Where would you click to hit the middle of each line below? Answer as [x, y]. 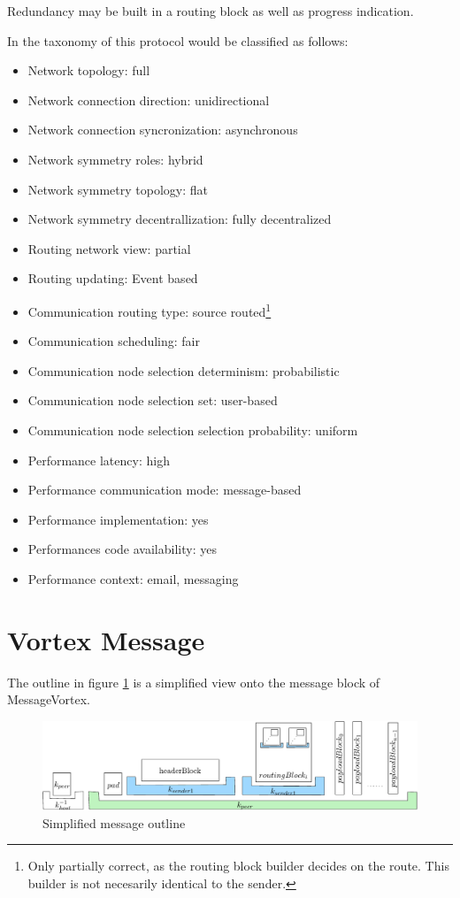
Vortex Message [106, 639]
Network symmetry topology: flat [118, 189]
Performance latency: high [99, 460]
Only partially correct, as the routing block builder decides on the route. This [238, 866]
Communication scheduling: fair [114, 341]
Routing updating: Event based [113, 278]
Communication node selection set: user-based [153, 400]
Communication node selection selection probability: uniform [193, 430]
